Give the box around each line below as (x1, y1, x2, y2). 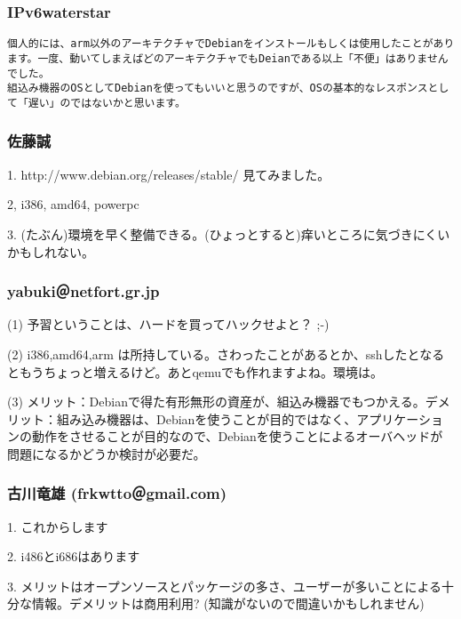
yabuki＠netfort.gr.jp (7, 280, 160, 302)
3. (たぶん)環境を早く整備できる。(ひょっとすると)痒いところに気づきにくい (7, 224, 450, 243)
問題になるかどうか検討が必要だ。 (7, 444, 206, 462)
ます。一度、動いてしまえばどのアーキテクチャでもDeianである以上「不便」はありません (7, 52, 449, 65)
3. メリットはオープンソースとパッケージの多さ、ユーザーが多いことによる (7, 576, 442, 595)
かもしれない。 (7, 242, 94, 261)
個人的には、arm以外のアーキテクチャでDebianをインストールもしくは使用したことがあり (7, 37, 455, 51)
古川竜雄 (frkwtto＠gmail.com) (7, 482, 227, 504)
